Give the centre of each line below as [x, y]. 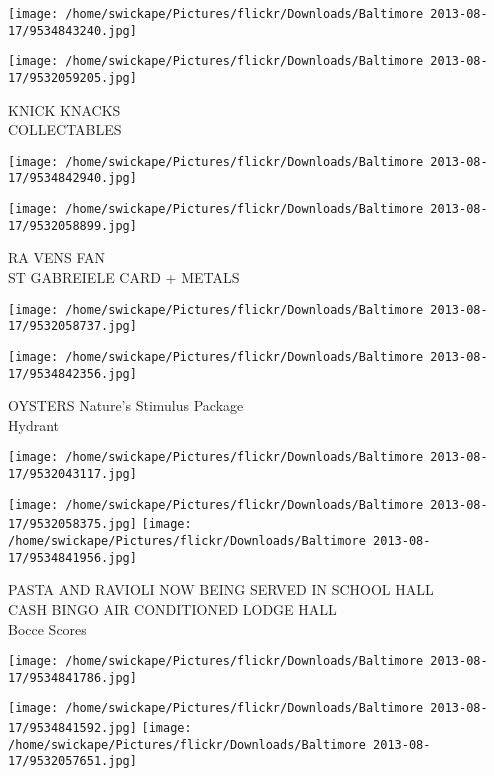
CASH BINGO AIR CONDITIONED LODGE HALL [172, 608]
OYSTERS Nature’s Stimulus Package [126, 405]
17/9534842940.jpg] [72, 178]
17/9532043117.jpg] [72, 474]
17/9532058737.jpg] [72, 326]
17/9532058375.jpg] [72, 524]
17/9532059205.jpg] [72, 77]
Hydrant [34, 424]
